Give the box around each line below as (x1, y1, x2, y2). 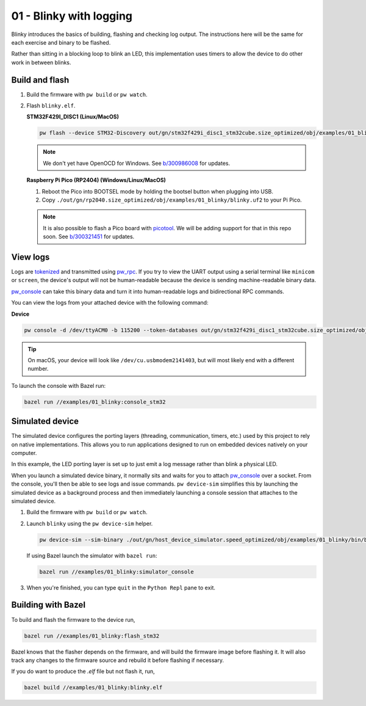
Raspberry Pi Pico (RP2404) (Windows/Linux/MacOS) (26, 176, 166, 184)
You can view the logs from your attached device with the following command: (11, 299, 209, 307)
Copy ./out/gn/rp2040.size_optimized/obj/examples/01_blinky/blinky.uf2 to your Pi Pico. (41, 196, 302, 203)
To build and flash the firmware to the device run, (11, 616, 135, 623)
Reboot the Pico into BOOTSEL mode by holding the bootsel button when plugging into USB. (41, 187, 274, 195)
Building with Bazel (11, 600, 85, 610)
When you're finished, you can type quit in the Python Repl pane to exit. (26, 584, 216, 591)
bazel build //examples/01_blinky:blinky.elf (24, 684, 163, 691)
